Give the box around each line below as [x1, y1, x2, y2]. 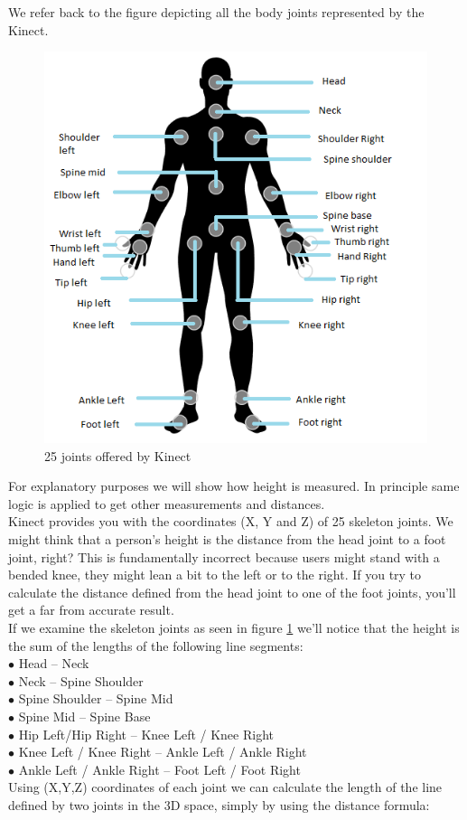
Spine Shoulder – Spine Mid [18, 689, 173, 708]
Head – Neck [18, 654, 89, 673]
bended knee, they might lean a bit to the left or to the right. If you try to [8, 565, 422, 584]
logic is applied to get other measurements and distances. [8, 494, 325, 513]
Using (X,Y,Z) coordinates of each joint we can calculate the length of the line [8, 778, 443, 796]
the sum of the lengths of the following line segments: [8, 636, 304, 655]
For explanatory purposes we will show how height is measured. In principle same [8, 476, 460, 495]
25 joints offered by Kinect [44, 446, 191, 465]
